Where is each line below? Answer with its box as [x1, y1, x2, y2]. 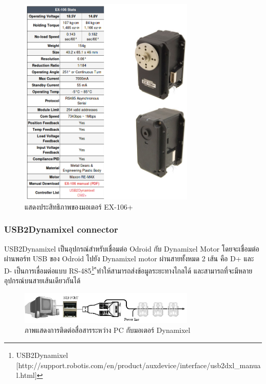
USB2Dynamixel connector [4, 223, 118, 236]
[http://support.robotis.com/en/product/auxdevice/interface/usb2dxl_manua [16, 359, 261, 370]
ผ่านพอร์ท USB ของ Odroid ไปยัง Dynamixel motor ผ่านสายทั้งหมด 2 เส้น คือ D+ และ [4, 253, 254, 264]
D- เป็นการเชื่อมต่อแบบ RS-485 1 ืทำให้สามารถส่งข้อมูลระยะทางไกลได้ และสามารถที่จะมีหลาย [4, 263, 253, 276]
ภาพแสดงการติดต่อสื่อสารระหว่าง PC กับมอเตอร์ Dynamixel [25, 325, 190, 335]
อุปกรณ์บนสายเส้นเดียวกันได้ [4, 275, 81, 286]
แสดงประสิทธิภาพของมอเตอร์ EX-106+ [25, 201, 133, 212]
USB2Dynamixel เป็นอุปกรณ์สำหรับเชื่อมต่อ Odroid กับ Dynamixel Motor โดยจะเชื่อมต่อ [4, 243, 259, 254]
